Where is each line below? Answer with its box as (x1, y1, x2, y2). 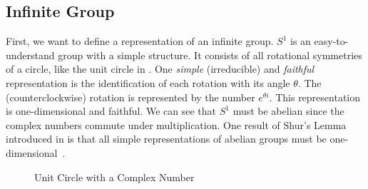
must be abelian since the (232, 103, 344, 118)
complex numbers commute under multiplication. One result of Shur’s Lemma (6, 117, 347, 132)
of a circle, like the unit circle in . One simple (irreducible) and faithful (6, 61, 315, 76)
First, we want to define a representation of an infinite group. (6, 34, 274, 48)
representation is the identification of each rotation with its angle (6, 75, 290, 90)
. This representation (269, 89, 361, 104)
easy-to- (314, 34, 349, 48)
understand (6, 47, 55, 62)
